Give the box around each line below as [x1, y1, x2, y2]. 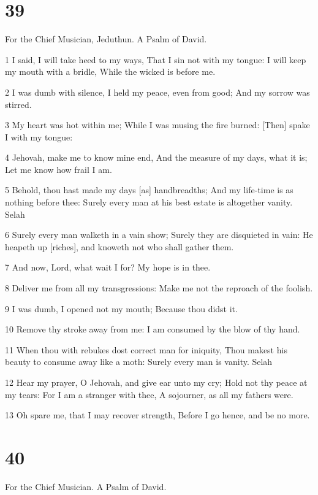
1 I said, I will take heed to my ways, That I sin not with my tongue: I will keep [5, 53, 306, 66]
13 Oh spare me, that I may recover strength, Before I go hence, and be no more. [5, 409, 310, 421]
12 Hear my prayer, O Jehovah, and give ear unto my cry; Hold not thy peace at [5, 376, 308, 388]
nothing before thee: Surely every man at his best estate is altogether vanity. [5, 196, 293, 209]
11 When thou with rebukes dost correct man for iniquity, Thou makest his [5, 343, 287, 356]
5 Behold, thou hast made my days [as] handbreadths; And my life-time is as [5, 183, 293, 196]
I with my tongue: [5, 130, 73, 143]
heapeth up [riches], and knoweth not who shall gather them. [5, 240, 234, 253]
